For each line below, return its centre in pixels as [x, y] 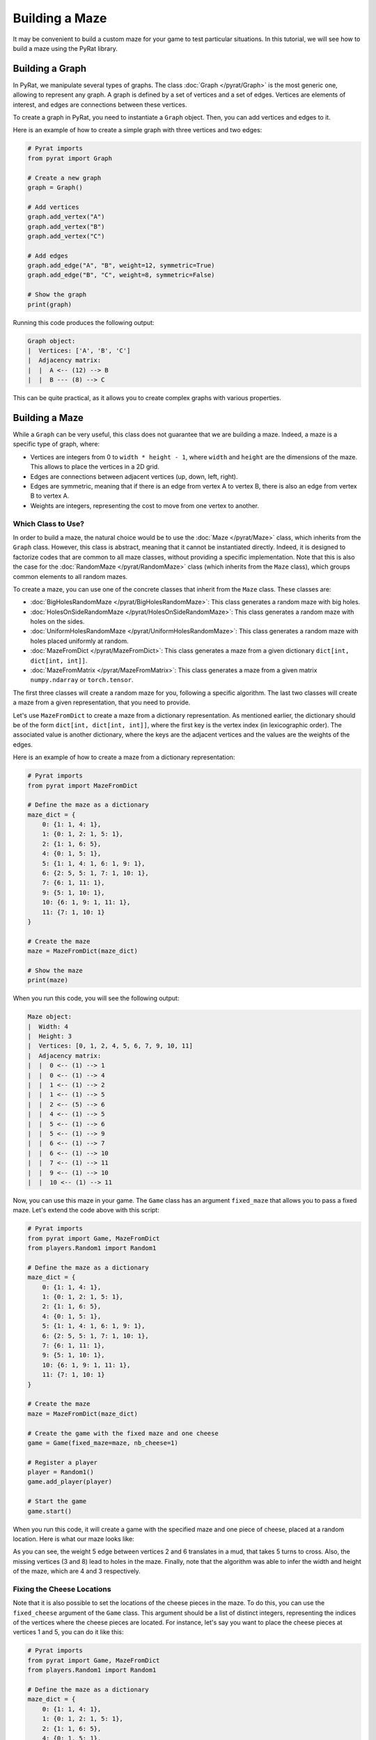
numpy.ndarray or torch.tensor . [82, 680]
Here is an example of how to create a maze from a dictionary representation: [124, 757]
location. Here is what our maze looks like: [74, 1539]
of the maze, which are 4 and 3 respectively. [77, 1571]
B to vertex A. [50, 496]
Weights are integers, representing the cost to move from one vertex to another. [145, 505]
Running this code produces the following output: [84, 322]
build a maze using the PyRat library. [65, 48]
